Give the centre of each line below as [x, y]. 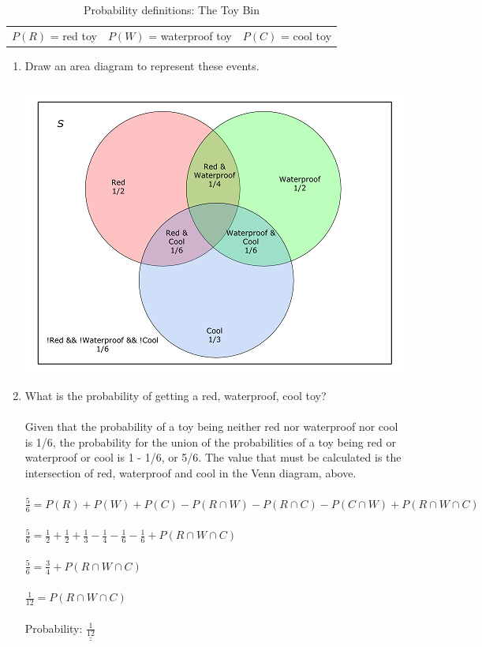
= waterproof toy [190, 35]
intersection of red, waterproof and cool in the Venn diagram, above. [191, 472]
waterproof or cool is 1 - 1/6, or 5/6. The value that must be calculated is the [213, 457]
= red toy [73, 35]
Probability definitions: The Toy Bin [172, 9]
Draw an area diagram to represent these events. [142, 65]
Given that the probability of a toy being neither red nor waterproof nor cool [211, 426]
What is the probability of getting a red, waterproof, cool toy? [176, 395]
